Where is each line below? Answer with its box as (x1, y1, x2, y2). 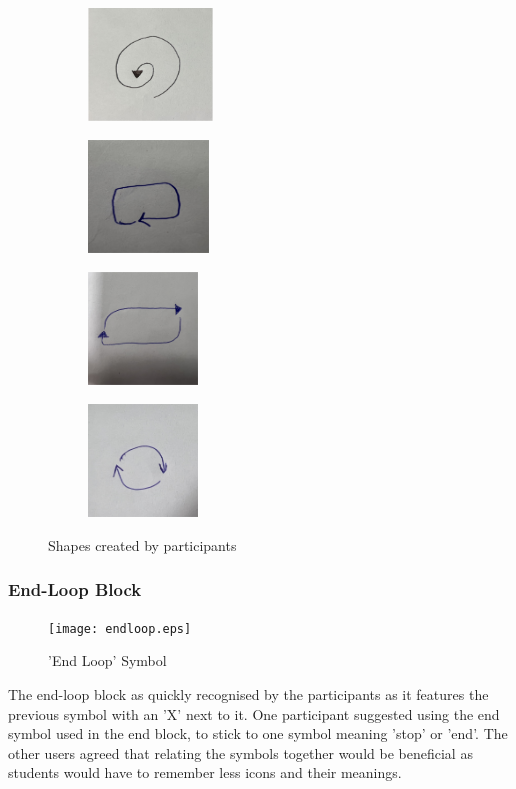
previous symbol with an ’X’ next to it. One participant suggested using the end (8, 703, 500, 724)
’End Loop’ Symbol (48, 650, 167, 671)
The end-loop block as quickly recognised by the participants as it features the (8, 683, 489, 704)
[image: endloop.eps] (48, 621, 192, 636)
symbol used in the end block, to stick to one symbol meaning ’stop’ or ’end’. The (8, 723, 508, 744)
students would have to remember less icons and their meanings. (8, 762, 402, 783)
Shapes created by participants (48, 534, 237, 555)
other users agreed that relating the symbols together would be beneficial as (8, 742, 473, 763)
